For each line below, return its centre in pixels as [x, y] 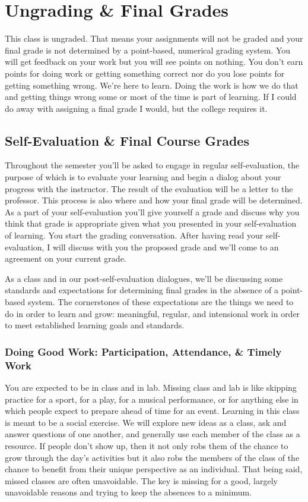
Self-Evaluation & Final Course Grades [127, 140]
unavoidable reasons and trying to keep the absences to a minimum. [128, 492]
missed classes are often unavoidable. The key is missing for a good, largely [141, 480]
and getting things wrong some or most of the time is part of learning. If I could [151, 97]
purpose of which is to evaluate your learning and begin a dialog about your [143, 177]
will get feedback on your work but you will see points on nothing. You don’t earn [154, 62]
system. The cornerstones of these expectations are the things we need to [161, 302]
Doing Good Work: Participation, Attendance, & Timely [143, 351]
